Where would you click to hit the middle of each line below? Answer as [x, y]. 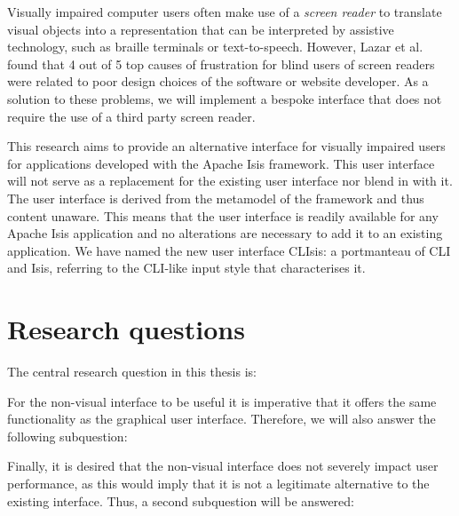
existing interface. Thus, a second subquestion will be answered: [181, 500]
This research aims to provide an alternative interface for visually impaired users [226, 146]
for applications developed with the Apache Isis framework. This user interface [221, 163]
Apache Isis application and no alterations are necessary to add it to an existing [225, 233]
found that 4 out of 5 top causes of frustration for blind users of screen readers [221, 64]
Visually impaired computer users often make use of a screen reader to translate [225, 12]
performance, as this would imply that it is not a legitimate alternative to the [218, 483]
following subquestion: [67, 436]
